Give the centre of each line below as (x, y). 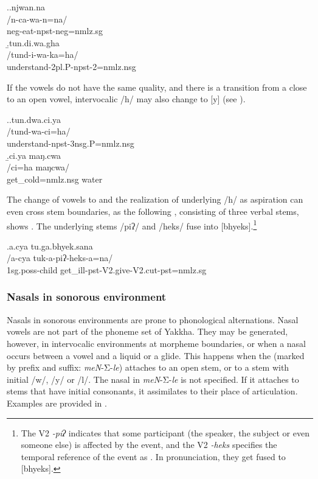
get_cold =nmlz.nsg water (55, 179)
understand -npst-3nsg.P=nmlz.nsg (71, 143)
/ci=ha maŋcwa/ (38, 167)
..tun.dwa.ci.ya (34, 119)
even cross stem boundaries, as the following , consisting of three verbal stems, (153, 211)
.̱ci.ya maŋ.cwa (34, 155)
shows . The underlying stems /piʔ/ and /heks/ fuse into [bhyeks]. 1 (132, 225)
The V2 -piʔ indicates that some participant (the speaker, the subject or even (165, 432)
